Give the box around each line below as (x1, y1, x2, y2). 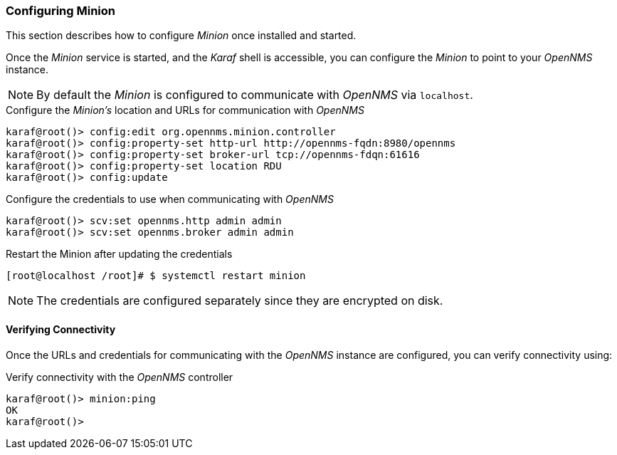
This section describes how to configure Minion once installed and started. (6, 29, 357, 42)
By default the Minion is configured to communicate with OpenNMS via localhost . (36, 88, 473, 103)
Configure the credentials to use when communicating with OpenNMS (6, 193, 334, 206)
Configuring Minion (6, 4, 115, 18)
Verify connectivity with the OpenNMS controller (6, 370, 233, 383)
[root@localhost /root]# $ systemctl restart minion (6, 270, 306, 282)
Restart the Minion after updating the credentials (6, 248, 233, 261)
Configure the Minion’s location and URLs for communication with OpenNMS (6, 104, 364, 117)
